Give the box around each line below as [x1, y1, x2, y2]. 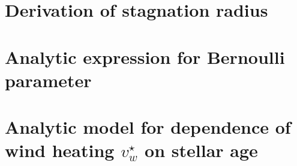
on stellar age [145, 138, 258, 162]
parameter [5, 67, 92, 92]
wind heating [5, 138, 115, 162]
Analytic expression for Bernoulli [5, 44, 285, 69]
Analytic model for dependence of [5, 115, 291, 139]
